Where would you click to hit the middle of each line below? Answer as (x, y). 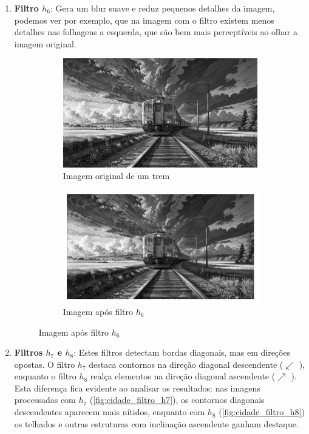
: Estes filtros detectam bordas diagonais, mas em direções (182, 352)
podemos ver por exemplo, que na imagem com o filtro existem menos (144, 20)
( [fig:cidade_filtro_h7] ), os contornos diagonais (177, 400)
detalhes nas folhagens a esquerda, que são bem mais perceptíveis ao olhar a (156, 32)
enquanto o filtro (45, 376)
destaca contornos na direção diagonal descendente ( (186, 364)
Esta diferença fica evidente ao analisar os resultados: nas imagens (137, 388)
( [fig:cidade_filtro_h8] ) (262, 412)
